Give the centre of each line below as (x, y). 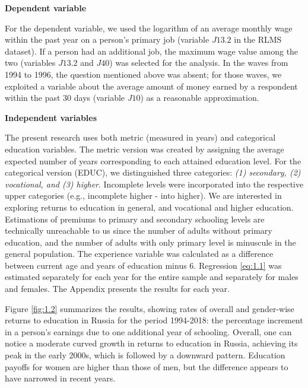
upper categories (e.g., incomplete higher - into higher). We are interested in (143, 195)
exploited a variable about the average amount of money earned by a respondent (151, 86)
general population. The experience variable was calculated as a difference (139, 254)
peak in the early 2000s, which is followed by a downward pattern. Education (145, 355)
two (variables (30, 63)
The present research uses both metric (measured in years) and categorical (140, 137)
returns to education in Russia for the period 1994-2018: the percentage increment (154, 320)
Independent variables (51, 117)
